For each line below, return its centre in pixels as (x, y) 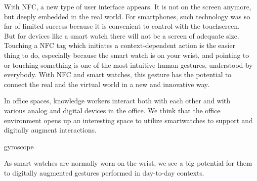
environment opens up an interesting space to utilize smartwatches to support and (128, 120)
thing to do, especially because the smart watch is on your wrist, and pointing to (127, 55)
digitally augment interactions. (50, 130)
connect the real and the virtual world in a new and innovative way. (107, 84)
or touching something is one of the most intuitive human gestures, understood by (128, 65)
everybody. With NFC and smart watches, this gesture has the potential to (118, 74)
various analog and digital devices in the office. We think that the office (112, 110)
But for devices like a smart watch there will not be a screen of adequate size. (122, 35)
